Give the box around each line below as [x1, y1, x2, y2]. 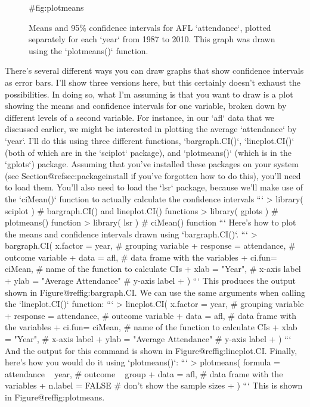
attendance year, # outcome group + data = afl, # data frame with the [5, 367, 283, 380]
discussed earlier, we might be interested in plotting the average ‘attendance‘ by [5, 123, 297, 135]
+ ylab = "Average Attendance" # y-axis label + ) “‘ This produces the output [5, 274, 296, 287]
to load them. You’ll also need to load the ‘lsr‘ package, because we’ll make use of [5, 181, 303, 193]
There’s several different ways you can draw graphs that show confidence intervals [5, 64, 304, 77]
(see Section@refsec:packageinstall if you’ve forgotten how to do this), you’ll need [5, 169, 301, 181]
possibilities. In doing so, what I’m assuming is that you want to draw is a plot [5, 87, 293, 100]
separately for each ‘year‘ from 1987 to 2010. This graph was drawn [29, 33, 275, 45]
